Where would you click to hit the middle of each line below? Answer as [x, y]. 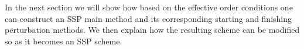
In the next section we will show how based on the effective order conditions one [149, 7]
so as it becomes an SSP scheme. [64, 41]
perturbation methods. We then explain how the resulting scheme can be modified [152, 30]
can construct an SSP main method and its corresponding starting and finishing [148, 18]
